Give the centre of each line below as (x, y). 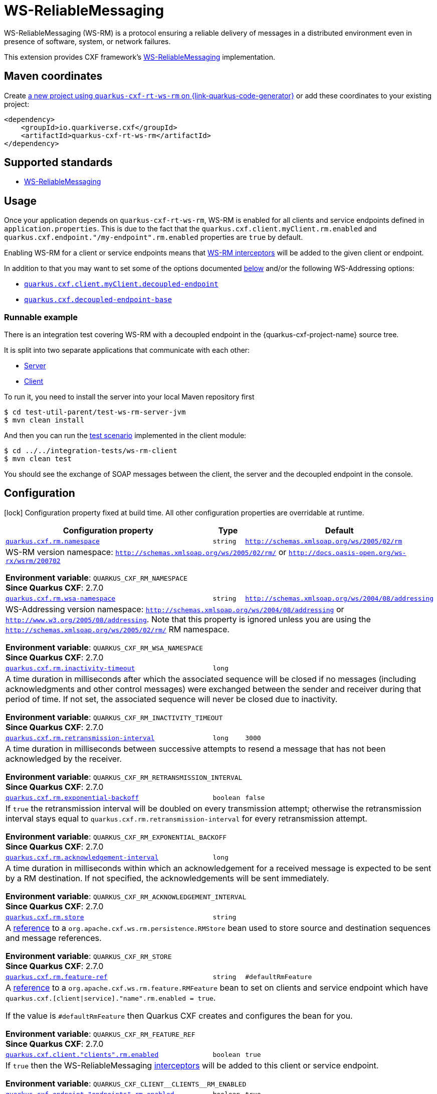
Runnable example (41, 317)
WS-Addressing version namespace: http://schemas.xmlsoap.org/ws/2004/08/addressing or (175, 609)
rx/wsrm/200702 (33, 561)
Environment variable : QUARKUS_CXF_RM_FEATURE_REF (100, 1034)
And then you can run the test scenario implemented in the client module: (125, 436)
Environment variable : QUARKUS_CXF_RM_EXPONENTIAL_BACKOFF (116, 836)
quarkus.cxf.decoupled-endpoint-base (98, 300)
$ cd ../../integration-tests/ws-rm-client (91, 451)
